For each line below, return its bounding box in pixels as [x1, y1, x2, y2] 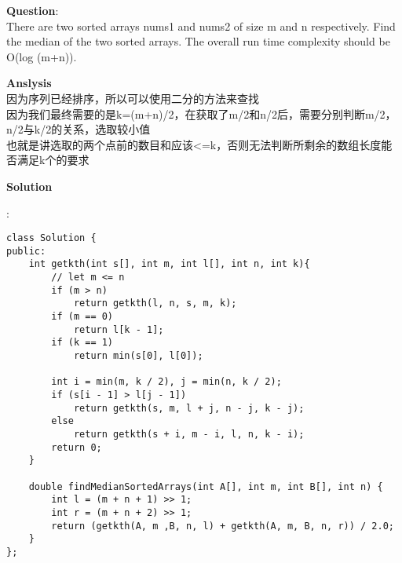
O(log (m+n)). [6, 48, 77, 64]
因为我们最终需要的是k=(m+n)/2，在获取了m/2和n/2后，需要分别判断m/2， [6, 105, 397, 122]
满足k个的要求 [16, 152, 90, 168]
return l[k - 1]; [73, 324, 164, 335]
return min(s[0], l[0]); [73, 350, 203, 362]
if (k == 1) [51, 337, 114, 349]
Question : [6, 2, 59, 18]
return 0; [51, 441, 102, 453]
